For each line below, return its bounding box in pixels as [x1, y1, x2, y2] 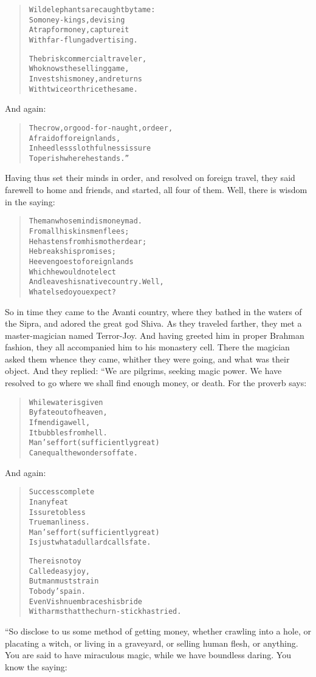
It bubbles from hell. [29, 428, 108, 437]
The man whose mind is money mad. [29, 217, 142, 226]
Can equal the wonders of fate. [29, 448, 138, 457]
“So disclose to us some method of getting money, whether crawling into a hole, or [5, 625, 311, 638]
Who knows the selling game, [29, 64, 129, 73]
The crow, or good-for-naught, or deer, [29, 123, 173, 132]
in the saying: [5, 195, 55, 208]
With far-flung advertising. [29, 35, 138, 44]
